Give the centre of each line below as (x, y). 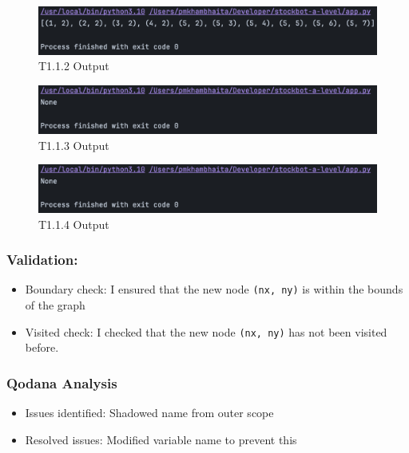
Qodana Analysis (62, 382)
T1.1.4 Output (74, 224)
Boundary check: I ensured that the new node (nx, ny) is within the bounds (214, 289)
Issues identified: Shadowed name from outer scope (149, 413)
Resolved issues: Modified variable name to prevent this (161, 439)
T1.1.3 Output (74, 145)
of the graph (55, 305)
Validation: (42, 260)
